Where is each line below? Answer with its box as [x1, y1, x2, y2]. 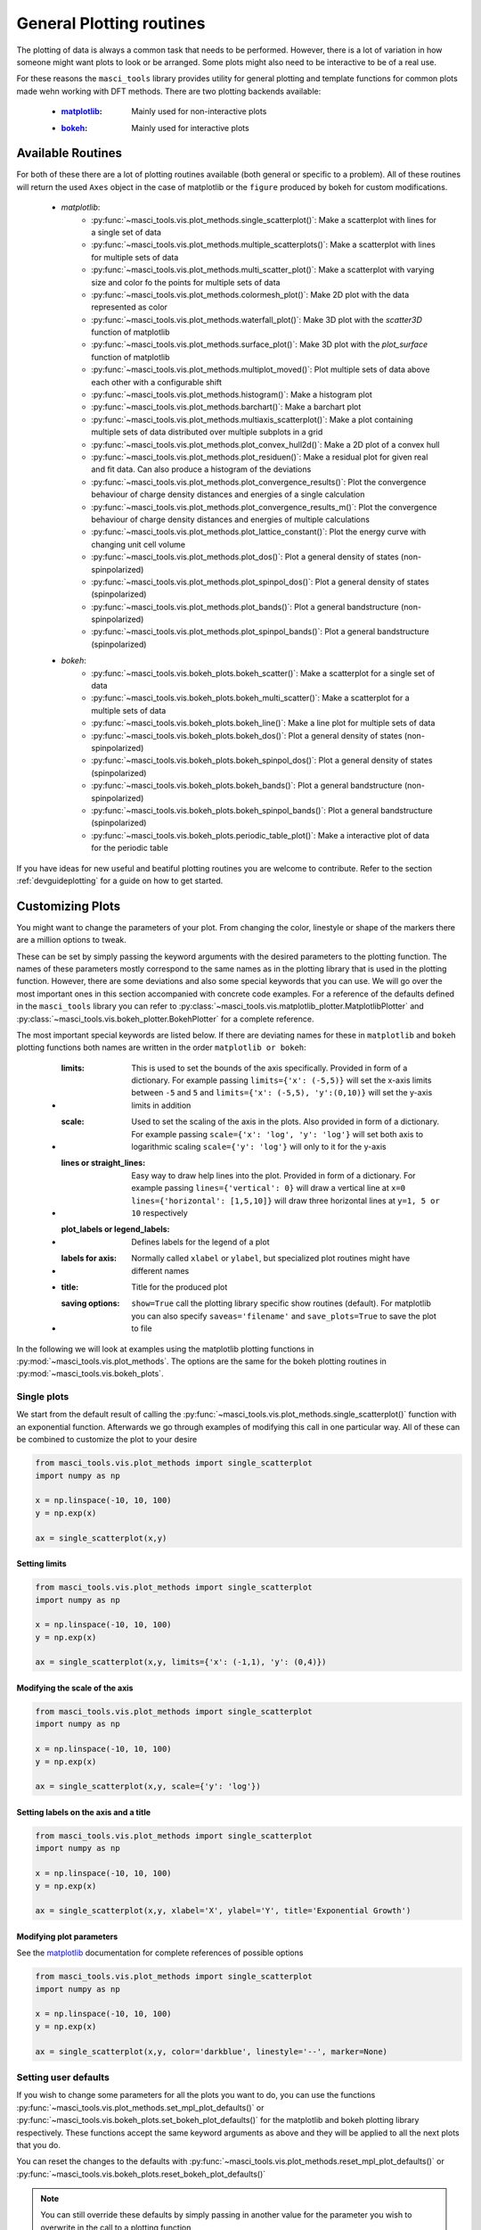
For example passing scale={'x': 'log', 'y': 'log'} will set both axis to [131, 1128, 423, 1139]
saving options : [61, 1298, 120, 1309]
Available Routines [16, 145, 123, 161]
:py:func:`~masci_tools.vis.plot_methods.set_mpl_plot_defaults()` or [16, 2102, 265, 2113]
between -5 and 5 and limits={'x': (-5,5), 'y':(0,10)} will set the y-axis [131, 1087, 433, 1098]
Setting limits [16, 1558, 67, 1569]
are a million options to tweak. [16, 935, 126, 946]
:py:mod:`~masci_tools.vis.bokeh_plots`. [16, 1368, 164, 1379]
